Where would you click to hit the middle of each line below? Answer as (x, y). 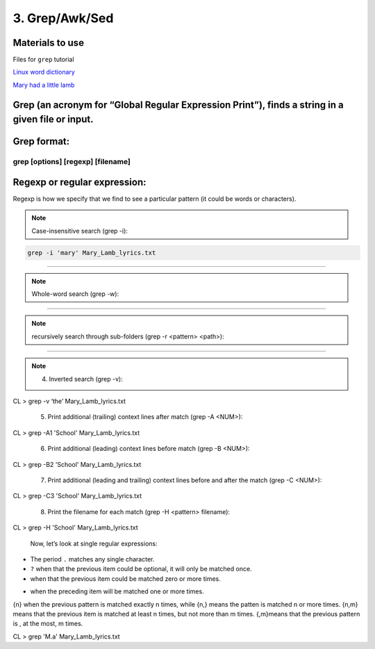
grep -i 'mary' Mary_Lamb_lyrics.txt (92, 253)
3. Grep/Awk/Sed (63, 18)
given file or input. (53, 119)
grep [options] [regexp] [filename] (72, 162)
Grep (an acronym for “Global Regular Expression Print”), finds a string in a (178, 105)
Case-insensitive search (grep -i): (80, 231)
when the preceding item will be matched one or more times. (117, 591)
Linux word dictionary (44, 72)
